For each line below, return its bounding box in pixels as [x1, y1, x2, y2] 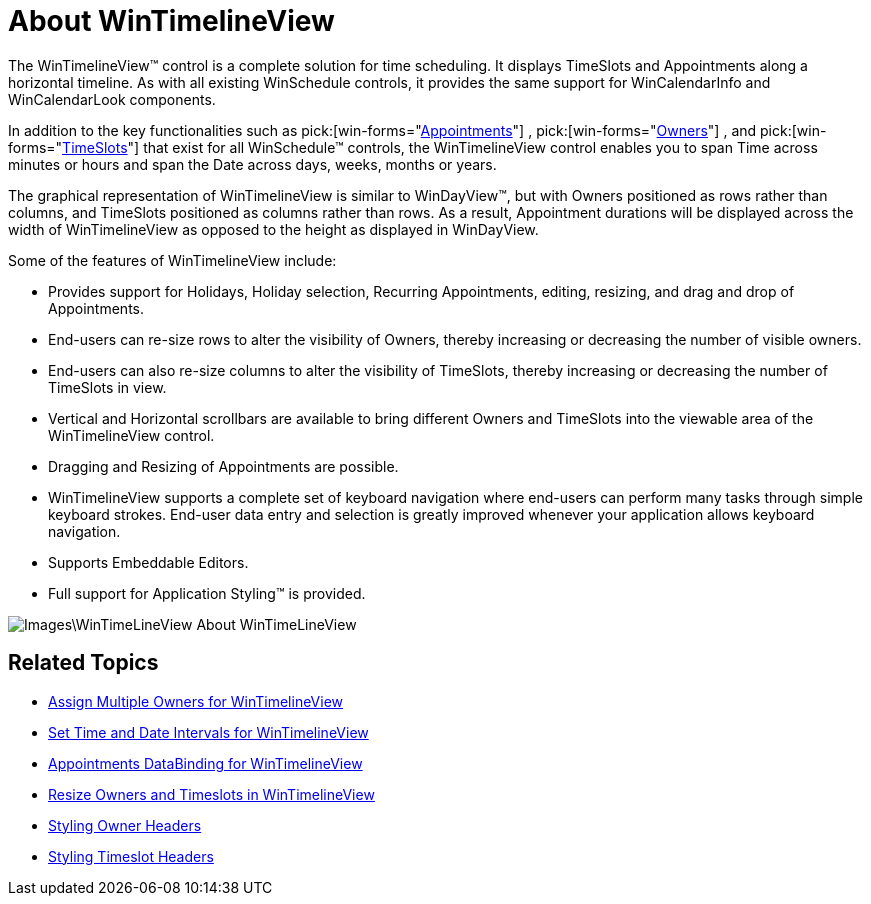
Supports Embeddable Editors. [48, 553, 249, 571]
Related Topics [8, 650, 159, 676]
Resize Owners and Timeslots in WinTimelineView [48, 785, 375, 803]
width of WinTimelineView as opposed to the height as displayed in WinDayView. [8, 220, 539, 238]
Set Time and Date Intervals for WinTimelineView [48, 723, 369, 741]
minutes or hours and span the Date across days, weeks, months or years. [8, 155, 497, 173]
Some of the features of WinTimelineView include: [8, 251, 337, 269]
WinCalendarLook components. [8, 90, 216, 108]
